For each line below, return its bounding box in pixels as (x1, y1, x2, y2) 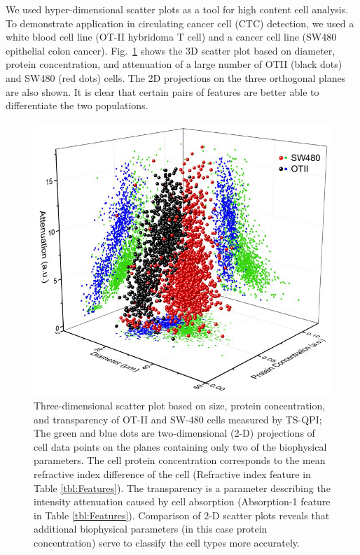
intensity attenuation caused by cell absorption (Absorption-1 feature (34, 494, 331, 509)
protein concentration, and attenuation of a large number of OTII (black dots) (6, 57, 342, 71)
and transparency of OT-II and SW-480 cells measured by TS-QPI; (34, 412, 322, 426)
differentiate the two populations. (6, 98, 148, 113)
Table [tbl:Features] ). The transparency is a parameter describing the (34, 480, 331, 495)
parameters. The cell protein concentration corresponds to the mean (34, 453, 326, 468)
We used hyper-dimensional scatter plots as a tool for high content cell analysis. (6, 2, 349, 16)
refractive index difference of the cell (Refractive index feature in (34, 467, 311, 482)
